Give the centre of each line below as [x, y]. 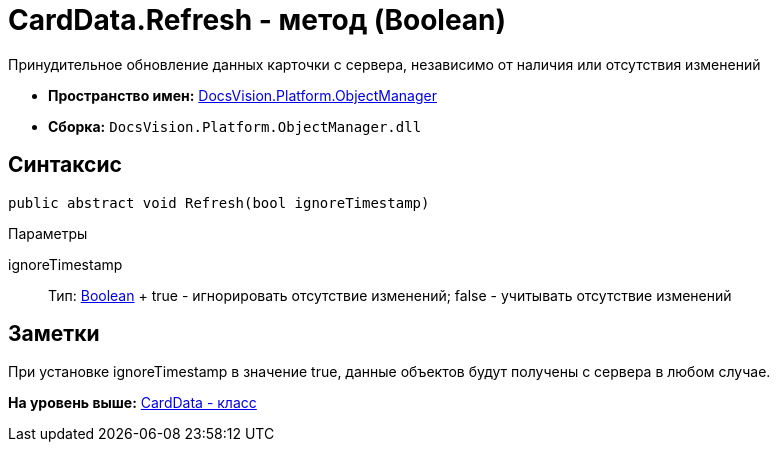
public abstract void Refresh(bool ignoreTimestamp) [219, 202]
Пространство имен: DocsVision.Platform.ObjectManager [242, 95]
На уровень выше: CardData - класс [132, 403]
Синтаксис [65, 165]
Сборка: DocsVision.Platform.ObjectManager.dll [235, 126]
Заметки [54, 334]
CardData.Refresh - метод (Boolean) [257, 20]
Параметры [48, 233]
